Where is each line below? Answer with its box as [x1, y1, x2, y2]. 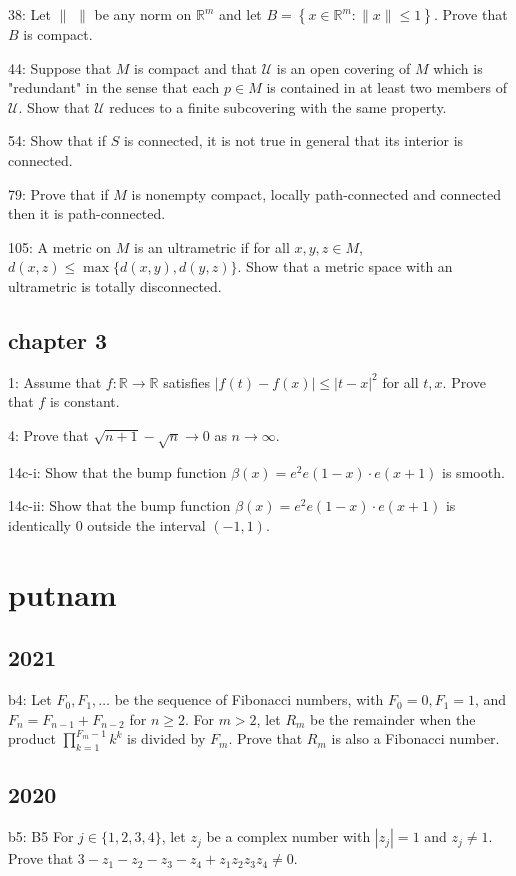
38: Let [8, 4, 51, 24]
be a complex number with [206, 826, 371, 847]
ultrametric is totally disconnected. [8, 275, 222, 296]
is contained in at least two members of [266, 77, 507, 98]
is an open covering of [276, 57, 411, 78]
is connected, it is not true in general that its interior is [123, 130, 464, 151]
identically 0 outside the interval [8, 514, 206, 535]
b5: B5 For [8, 826, 74, 847]
